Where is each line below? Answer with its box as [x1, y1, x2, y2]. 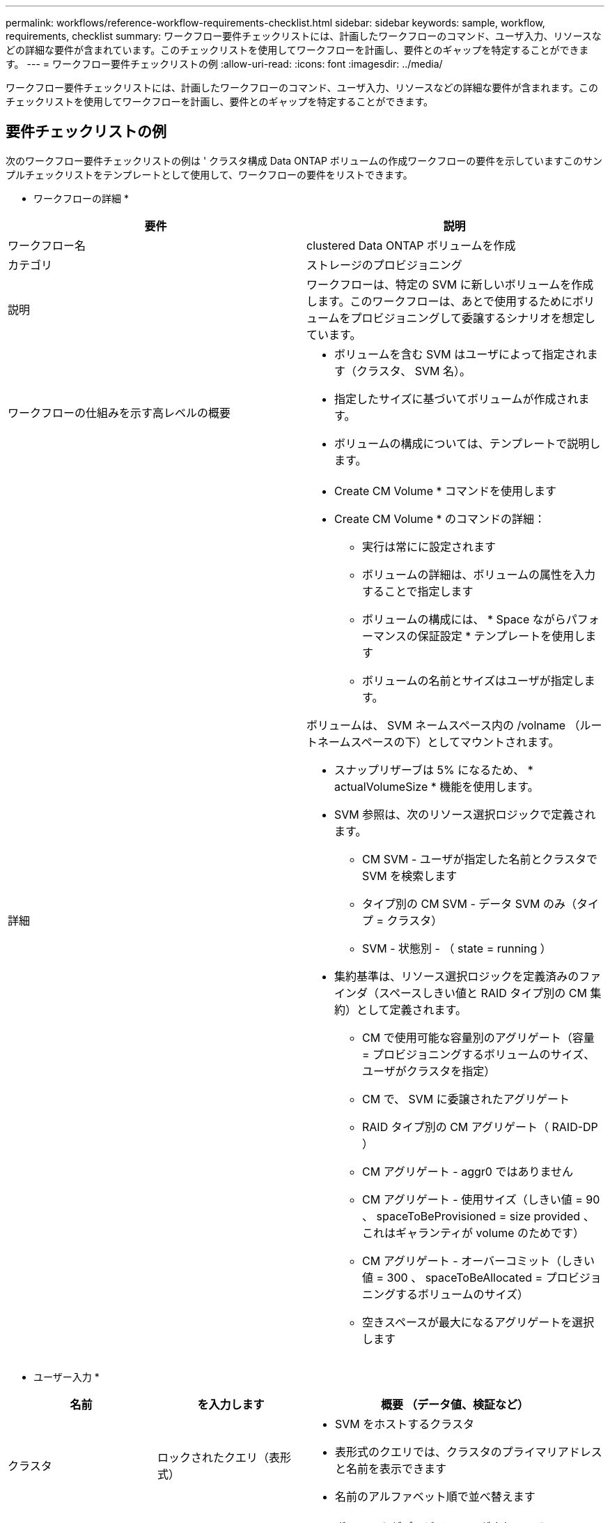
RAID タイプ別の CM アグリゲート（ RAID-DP [362, 1119, 598, 1134]
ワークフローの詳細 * [33, 192, 129, 204]
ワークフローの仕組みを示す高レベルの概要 [8, 405, 231, 420]
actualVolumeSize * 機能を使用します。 [334, 779, 539, 794]
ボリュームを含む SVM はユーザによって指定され [334, 347, 587, 361]
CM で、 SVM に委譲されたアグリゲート [362, 1091, 570, 1106]
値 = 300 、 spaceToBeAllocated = [362, 1270, 543, 1285]
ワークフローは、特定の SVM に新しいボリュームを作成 [306, 277, 594, 291]
